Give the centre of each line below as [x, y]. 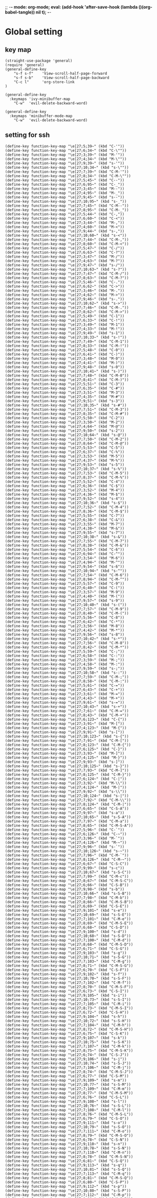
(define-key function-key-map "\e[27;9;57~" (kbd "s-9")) [65, 600]
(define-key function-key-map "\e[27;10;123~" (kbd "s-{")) [67, 736]
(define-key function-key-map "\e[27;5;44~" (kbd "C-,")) [65, 214]
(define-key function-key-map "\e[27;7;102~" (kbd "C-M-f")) [68, 983]
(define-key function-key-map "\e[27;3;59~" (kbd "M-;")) [65, 660]
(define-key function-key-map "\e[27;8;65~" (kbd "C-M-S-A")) [69, 825]
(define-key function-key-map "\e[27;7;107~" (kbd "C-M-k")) [68, 1046]
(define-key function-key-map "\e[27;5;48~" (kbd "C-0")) [65, 350]
